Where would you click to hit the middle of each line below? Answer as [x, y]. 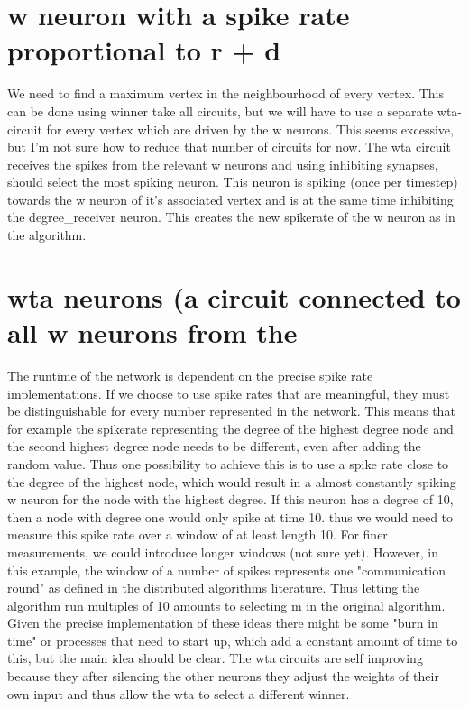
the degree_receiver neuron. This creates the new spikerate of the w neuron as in [231, 217]
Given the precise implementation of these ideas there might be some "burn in [223, 623]
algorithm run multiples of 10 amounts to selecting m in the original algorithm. [226, 605]
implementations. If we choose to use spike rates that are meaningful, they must [229, 393]
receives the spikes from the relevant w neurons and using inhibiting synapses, [223, 164]
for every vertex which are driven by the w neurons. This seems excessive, [250, 129]
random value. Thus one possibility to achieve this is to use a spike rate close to [228, 463]
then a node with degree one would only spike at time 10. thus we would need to [230, 516]
